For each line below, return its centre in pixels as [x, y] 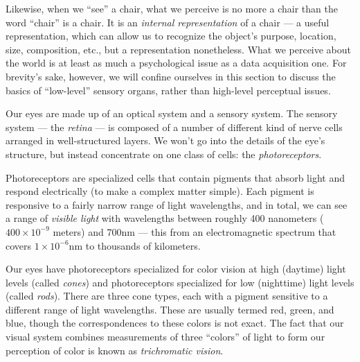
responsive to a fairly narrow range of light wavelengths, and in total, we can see [177, 204]
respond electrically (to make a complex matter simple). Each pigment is [160, 191]
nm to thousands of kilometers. [135, 245]
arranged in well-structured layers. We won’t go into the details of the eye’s [165, 140]
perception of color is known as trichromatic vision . [115, 350]
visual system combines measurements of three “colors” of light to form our [165, 337]
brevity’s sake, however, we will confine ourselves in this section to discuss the [171, 76]
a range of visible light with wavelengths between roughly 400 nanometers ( [165, 218]
